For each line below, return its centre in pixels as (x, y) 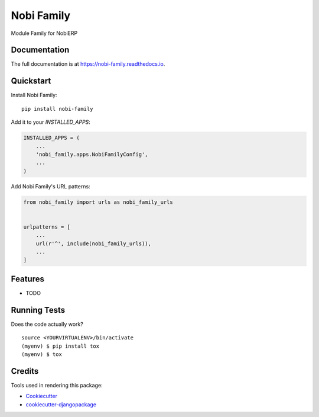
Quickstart (31, 81)
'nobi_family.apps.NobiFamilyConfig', (92, 154)
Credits (25, 371)
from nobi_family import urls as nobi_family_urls (98, 202)
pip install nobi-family (57, 109)
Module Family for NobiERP (44, 33)
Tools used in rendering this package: (57, 385)
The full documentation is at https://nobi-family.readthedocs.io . (88, 64)
